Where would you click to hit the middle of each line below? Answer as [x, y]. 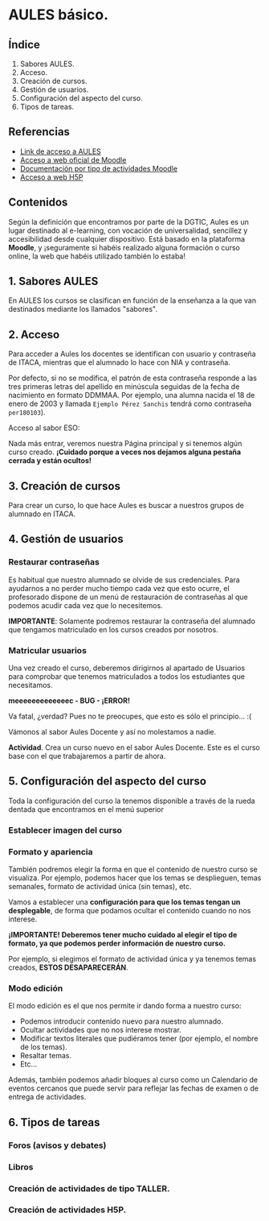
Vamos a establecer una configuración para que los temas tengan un [124, 902]
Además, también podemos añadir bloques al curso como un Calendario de [133, 1080]
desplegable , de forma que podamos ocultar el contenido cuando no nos [130, 911]
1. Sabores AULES [53, 281]
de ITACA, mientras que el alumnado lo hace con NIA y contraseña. [119, 362]
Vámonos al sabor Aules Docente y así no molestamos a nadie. [112, 732]
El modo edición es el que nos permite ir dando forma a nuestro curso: [125, 1006]
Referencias [39, 132]
